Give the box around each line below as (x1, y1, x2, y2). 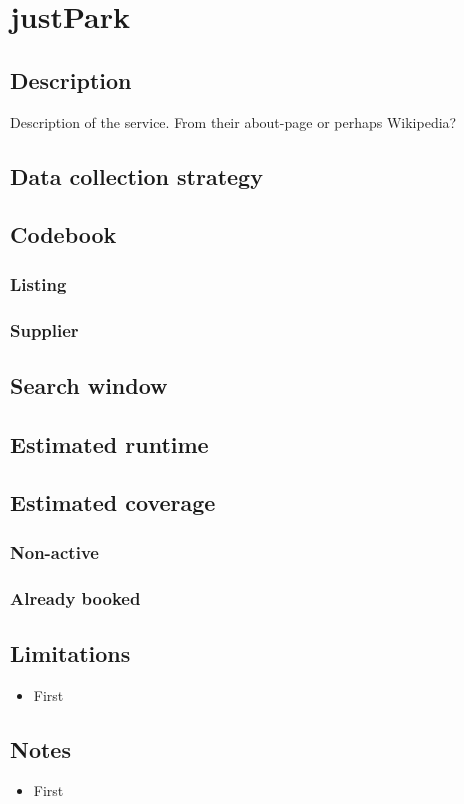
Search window (10, 369, 168, 400)
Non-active (10, 539, 99, 564)
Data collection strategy (10, 160, 263, 191)
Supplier (10, 317, 79, 342)
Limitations (10, 637, 131, 668)
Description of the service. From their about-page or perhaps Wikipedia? (10, 111, 457, 132)
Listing (10, 271, 67, 296)
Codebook (10, 219, 117, 250)
